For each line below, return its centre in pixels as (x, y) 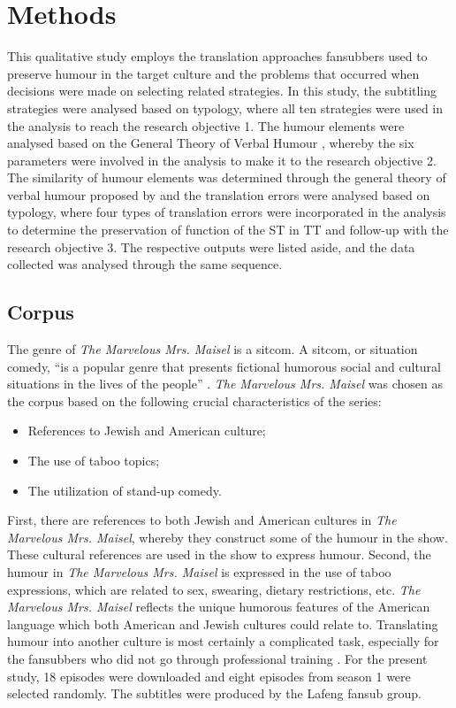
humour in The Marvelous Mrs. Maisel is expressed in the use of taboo (199, 571)
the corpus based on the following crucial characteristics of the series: (194, 400)
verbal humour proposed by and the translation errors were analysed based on (219, 194)
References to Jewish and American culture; (147, 431)
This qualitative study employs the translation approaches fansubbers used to (217, 56)
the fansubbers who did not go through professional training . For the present (217, 658)
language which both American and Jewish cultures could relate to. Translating (223, 623)
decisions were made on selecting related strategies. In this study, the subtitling (222, 91)
